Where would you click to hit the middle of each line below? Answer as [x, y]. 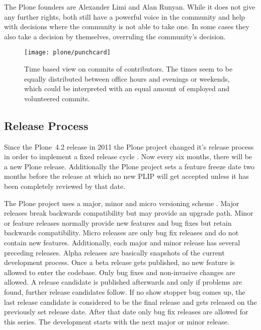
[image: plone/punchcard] [67, 53]
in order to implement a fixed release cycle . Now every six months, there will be [128, 156]
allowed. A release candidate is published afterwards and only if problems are [123, 282]
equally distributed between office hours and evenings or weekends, [127, 78]
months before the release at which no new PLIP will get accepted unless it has [126, 176]
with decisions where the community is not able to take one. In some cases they [127, 26]
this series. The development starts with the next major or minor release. [117, 321]
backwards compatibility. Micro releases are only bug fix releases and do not [121, 233]
